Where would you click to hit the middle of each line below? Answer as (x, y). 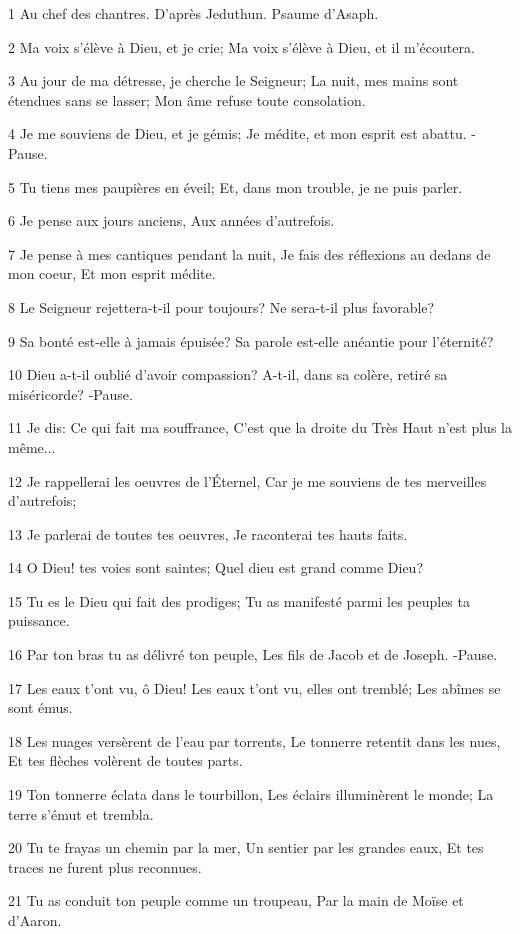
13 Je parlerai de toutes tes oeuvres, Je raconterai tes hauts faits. (208, 533)
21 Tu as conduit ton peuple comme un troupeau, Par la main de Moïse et (236, 900)
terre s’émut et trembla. (81, 813)
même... (32, 446)
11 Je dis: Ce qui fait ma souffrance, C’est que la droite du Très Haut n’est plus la (260, 427)
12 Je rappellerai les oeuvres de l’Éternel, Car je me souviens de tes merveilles (247, 480)
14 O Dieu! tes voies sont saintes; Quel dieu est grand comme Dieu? (215, 567)
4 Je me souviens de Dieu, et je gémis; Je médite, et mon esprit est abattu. (237, 133)
